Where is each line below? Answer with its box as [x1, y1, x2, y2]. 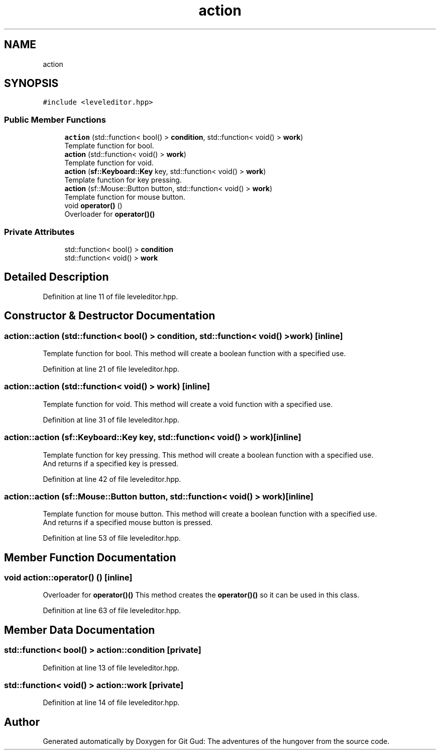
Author [4, 715, 40, 728]
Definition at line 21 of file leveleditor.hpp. [43, 365, 180, 373]
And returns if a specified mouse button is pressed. [43, 518, 212, 527]
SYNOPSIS [4, 77, 59, 90]
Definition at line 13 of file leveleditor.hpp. [43, 663, 180, 672]
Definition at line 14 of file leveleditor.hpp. [43, 698, 180, 707]
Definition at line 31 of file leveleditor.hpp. [43, 415, 180, 424]
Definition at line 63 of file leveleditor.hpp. [43, 606, 181, 615]
